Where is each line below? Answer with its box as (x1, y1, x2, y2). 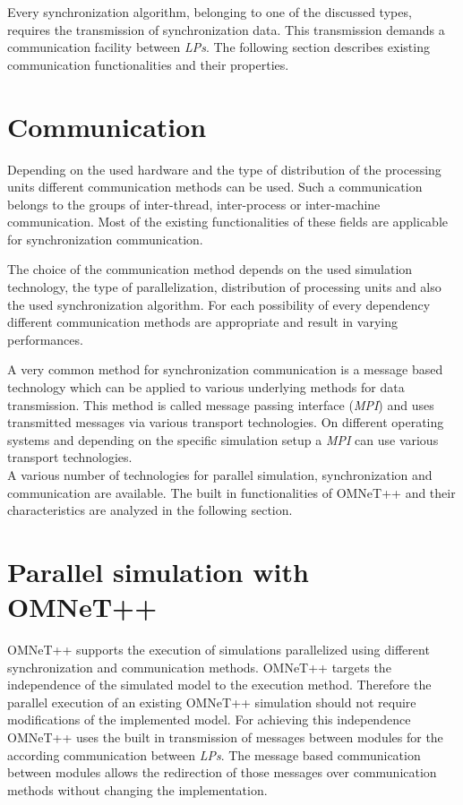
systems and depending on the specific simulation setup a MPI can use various (7, 430, 439, 449)
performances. (7, 330, 83, 348)
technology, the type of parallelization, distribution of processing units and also (7, 278, 442, 296)
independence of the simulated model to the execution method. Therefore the (7, 675, 432, 694)
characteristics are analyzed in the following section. (7, 501, 293, 519)
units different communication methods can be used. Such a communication (7, 177, 423, 196)
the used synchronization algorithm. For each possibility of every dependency (7, 295, 431, 313)
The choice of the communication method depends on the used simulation (7, 260, 413, 278)
